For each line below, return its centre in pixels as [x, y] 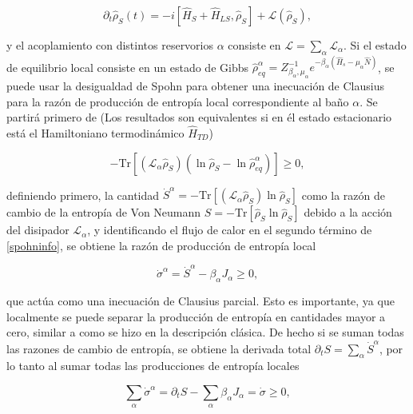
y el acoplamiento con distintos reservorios [110, 45]
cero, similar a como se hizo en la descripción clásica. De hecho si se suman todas [205, 332]
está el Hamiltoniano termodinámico [95, 132]
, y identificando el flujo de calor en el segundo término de [230, 230]
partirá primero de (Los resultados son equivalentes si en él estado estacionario [199, 117]
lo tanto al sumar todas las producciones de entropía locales [153, 366]
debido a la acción [348, 212]
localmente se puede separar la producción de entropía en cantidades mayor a [196, 316]
